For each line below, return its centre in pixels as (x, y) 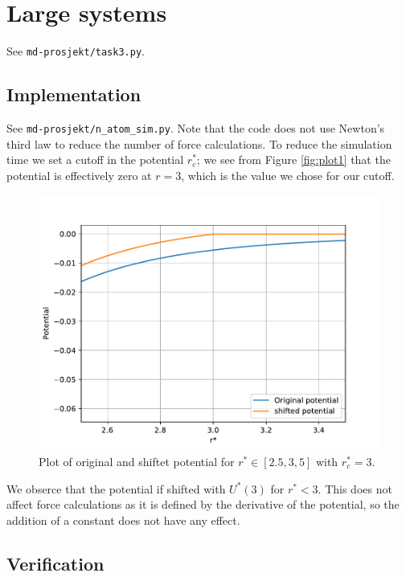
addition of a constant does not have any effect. (123, 520)
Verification (55, 563)
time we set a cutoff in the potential (95, 160)
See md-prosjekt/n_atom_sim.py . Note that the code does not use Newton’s (196, 127)
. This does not (355, 488)
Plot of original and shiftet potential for (137, 462)
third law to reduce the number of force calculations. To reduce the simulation (199, 143)
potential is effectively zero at (79, 175)
